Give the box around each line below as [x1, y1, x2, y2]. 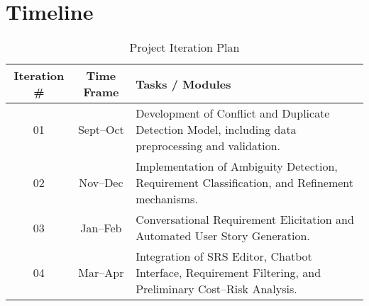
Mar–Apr [78, 264, 124, 281]
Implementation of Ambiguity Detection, [136, 158, 338, 175]
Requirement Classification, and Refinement [136, 174, 354, 191]
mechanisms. [136, 191, 198, 208]
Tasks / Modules [136, 75, 231, 92]
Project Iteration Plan [129, 39, 240, 56]
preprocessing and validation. [136, 137, 280, 154]
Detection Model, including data [136, 121, 297, 138]
